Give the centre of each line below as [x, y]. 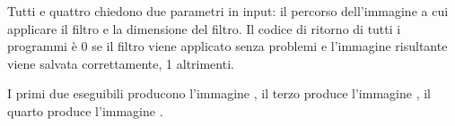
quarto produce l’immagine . [85, 110]
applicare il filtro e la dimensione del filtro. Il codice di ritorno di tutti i [204, 28]
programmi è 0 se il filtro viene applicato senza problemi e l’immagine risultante [227, 46]
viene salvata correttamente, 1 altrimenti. [121, 63]
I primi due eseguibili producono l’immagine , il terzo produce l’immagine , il [219, 93]
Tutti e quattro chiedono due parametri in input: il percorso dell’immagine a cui [228, 11]
